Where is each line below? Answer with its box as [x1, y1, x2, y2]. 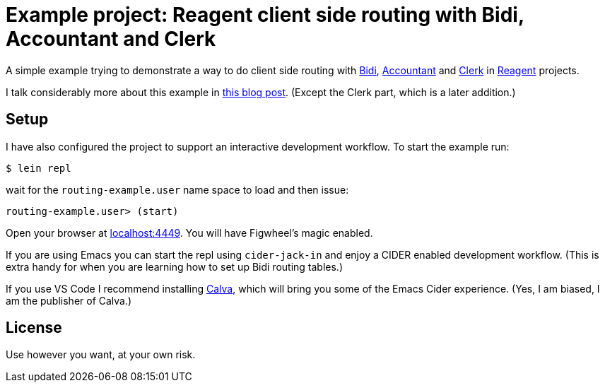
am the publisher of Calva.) [6, 294, 132, 307]
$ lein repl [6, 162, 71, 174]
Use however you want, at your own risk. [6, 348, 196, 361]
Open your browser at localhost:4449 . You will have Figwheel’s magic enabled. [6, 226, 373, 239]
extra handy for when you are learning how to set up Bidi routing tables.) [6, 260, 343, 273]
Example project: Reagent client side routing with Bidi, [6, 3, 524, 27]
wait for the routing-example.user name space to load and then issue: [6, 183, 349, 196]
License [6, 319, 62, 337]
